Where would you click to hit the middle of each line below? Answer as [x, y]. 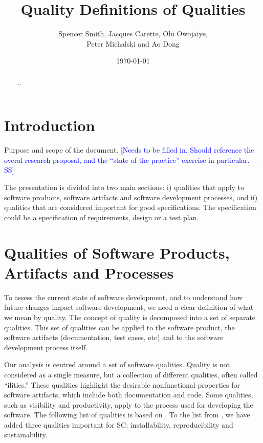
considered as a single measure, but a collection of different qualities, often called [131, 374]
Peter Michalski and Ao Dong [133, 43]
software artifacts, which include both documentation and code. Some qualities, [129, 395]
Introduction [50, 125]
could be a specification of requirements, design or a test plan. [102, 217]
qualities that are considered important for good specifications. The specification [130, 207]
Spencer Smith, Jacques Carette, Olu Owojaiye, [133, 34]
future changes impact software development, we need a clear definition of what [129, 307]
